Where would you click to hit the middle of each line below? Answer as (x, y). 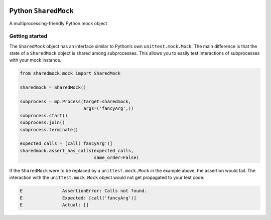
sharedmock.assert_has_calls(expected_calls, (77, 151)
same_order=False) (116, 158)
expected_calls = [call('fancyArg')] (66, 144)
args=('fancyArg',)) (108, 108)
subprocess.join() (42, 123)
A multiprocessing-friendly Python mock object (58, 23)
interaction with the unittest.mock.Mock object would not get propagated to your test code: (107, 177)
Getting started (28, 36)
